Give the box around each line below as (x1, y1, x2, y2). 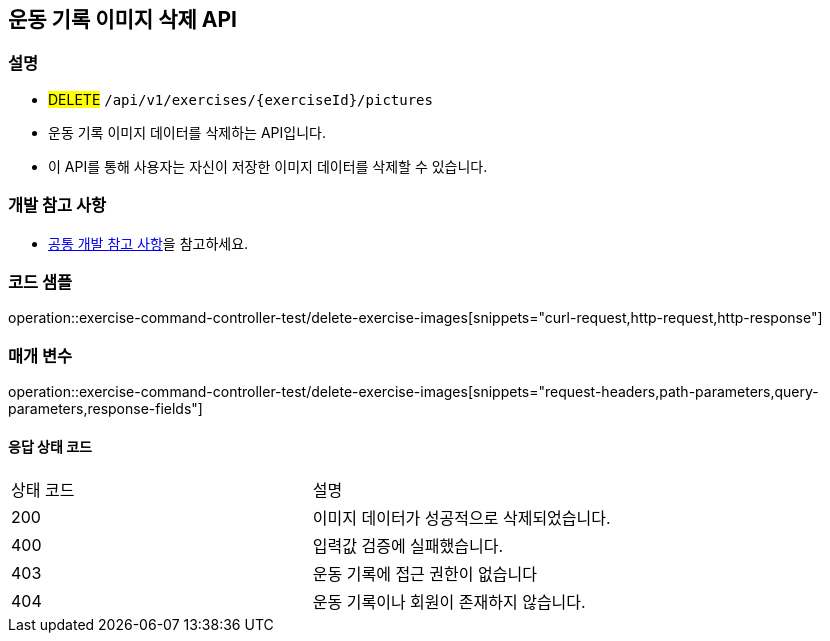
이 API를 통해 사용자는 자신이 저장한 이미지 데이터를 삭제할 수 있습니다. (48, 157, 488, 175)
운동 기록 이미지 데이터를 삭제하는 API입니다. (48, 123, 326, 141)
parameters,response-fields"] (8, 400, 203, 418)
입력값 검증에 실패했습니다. (312, 536, 504, 557)
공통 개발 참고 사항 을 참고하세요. (48, 234, 249, 252)
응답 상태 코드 (8, 437, 92, 455)
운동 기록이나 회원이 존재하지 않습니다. (312, 592, 586, 613)
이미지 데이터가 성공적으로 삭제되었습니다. (312, 508, 611, 529)
